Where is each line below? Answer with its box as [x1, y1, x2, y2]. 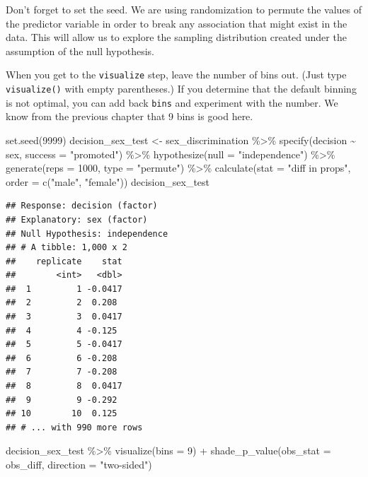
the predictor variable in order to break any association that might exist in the [6, 16, 347, 30]
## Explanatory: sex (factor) [6, 214, 148, 225]
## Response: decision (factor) [6, 201, 158, 211]
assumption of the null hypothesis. [6, 43, 154, 58]
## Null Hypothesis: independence [6, 228, 168, 239]
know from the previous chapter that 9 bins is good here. [6, 109, 253, 124]
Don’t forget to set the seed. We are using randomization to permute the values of [6, 2, 362, 16]
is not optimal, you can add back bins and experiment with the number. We [6, 95, 338, 110]
